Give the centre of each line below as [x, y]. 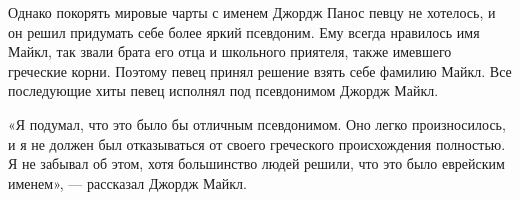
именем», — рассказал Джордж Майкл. [127, 182]
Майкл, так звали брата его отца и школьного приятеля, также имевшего [230, 51]
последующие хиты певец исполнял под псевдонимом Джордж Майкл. [223, 90]
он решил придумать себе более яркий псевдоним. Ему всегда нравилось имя [244, 31]
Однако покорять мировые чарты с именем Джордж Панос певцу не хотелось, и [252, 12]
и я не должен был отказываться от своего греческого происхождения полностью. [257, 143]
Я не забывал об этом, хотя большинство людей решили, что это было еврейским [256, 163]
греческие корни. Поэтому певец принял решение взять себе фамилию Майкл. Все [260, 70]
